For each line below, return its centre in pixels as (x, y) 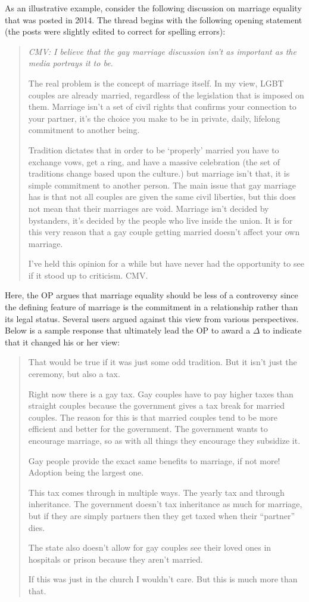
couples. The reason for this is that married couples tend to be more (153, 417)
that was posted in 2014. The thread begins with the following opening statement (154, 19)
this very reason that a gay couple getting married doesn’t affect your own (164, 232)
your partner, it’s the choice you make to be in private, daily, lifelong (154, 118)
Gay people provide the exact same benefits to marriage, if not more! (154, 460)
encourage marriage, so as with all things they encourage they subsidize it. (164, 440)
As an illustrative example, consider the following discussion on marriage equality (153, 8)
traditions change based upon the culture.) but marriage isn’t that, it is (159, 173)
